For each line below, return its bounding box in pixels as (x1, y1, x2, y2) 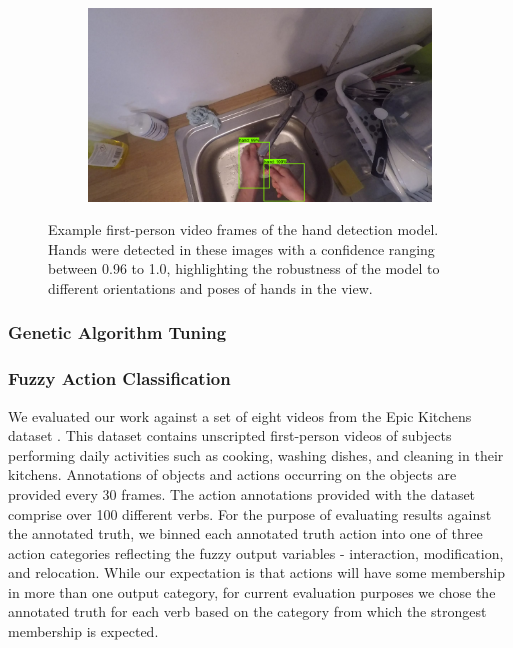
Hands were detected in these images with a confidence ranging (48, 238, 435, 259)
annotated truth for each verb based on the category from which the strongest (8, 601, 487, 622)
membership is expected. (8, 621, 159, 642)
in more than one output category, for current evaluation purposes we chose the (8, 581, 496, 602)
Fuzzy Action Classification (8, 366, 231, 391)
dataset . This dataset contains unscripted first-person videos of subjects (8, 425, 452, 446)
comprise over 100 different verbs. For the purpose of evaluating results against (8, 503, 492, 524)
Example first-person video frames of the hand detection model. (48, 219, 439, 240)
